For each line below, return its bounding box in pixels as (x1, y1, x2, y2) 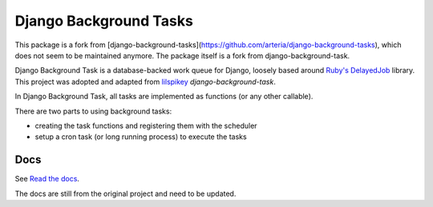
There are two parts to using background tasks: (14, 106, 172, 116)
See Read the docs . (14, 174, 80, 184)
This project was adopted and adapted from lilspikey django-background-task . (14, 77, 276, 86)
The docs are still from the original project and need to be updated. (14, 189, 237, 198)
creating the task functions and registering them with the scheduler (34, 121, 257, 130)
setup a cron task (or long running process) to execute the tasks (34, 132, 248, 141)
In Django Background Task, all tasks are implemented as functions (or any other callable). (14, 92, 314, 102)
